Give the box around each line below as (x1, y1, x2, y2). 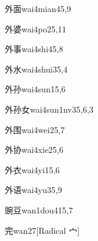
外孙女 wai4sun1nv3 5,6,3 (5, 103, 94, 115)
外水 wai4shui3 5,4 (5, 62, 68, 75)
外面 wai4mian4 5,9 (5, 2, 71, 14)
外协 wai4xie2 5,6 (5, 143, 64, 156)
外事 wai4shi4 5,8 (5, 43, 63, 55)
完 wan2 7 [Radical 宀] (5, 224, 80, 236)
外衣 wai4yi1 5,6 (5, 163, 60, 176)
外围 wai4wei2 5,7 (5, 123, 65, 135)
